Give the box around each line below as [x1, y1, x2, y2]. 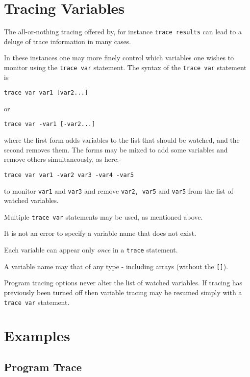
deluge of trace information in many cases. [4, 36, 131, 46]
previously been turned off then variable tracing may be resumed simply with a [4, 287, 242, 297]
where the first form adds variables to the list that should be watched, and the [4, 135, 240, 145]
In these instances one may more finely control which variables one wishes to [4, 52, 234, 63]
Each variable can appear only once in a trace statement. [4, 245, 178, 255]
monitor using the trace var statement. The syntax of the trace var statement [4, 62, 247, 72]
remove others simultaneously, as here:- [4, 154, 122, 164]
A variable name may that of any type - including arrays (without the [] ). [4, 261, 228, 271]
